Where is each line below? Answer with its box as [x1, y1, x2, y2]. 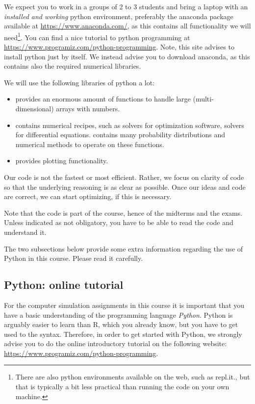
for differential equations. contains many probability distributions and [15, 129, 225, 140]
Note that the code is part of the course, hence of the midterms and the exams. [4, 207, 243, 218]
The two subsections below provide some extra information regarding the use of [4, 243, 243, 253]
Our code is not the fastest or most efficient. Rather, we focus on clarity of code [4, 172, 244, 182]
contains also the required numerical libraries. [4, 61, 141, 71]
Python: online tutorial [4, 277, 124, 292]
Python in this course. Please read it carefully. [4, 253, 143, 263]
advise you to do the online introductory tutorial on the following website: [4, 338, 227, 349]
